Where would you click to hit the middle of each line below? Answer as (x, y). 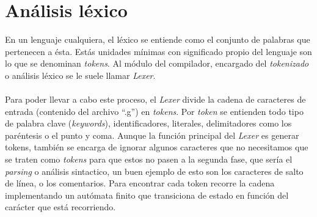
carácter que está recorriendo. (60, 207)
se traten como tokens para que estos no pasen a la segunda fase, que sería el (149, 159)
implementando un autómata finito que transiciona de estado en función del (147, 195)
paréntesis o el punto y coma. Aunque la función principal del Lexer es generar (152, 135)
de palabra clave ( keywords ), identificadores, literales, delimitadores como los (148, 123)
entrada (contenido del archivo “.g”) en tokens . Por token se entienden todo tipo (154, 111)
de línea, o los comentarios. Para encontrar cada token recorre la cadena (140, 183)
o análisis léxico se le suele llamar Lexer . (80, 75)
